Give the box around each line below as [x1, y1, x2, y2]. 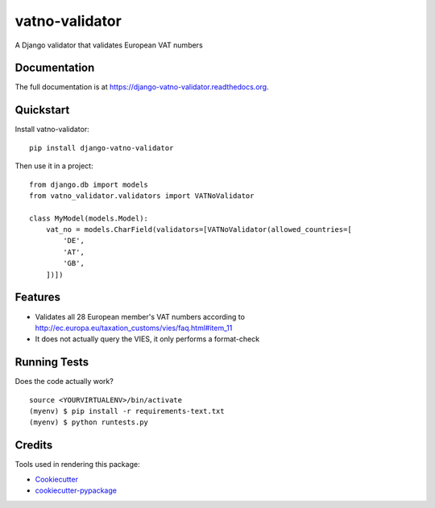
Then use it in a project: [14, 161, 93, 171]
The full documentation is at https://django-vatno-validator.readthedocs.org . [14, 82, 269, 92]
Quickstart [14, 103, 70, 117]
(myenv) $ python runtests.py [29, 418, 149, 427]
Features [14, 291, 60, 304]
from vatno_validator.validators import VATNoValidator [29, 191, 255, 200]
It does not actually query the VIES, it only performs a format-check [35, 334, 260, 344]
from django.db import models [29, 180, 149, 189]
